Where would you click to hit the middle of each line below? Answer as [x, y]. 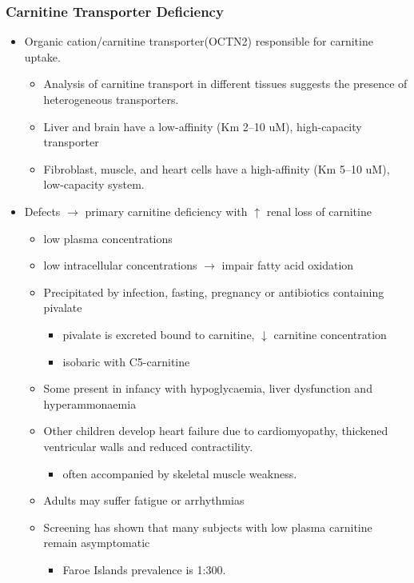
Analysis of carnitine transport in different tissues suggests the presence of [225, 84]
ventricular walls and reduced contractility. [148, 446]
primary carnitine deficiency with [166, 211]
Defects [42, 211]
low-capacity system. [94, 184]
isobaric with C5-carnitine [126, 361]
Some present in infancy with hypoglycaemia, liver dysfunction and [208, 388]
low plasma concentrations [108, 238]
